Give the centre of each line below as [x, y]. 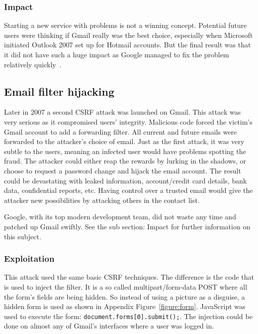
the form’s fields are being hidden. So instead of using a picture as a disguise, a [125, 296]
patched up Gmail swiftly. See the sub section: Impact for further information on [127, 226]
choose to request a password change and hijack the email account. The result [123, 170]
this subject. [23, 236]
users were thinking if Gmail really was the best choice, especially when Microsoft [129, 35]
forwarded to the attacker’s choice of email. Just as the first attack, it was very [124, 141]
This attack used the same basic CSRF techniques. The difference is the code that [129, 277]
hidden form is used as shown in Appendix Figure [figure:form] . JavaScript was [125, 306]
